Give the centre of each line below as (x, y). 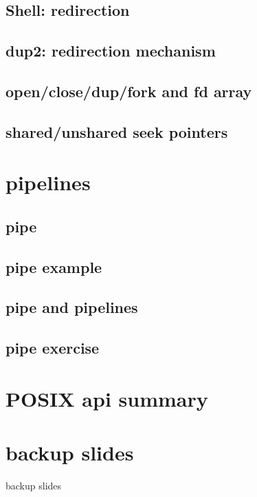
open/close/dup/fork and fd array (129, 91)
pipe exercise (53, 348)
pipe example (54, 266)
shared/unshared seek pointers (117, 131)
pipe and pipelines (72, 307)
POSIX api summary (107, 398)
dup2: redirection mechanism (111, 51)
